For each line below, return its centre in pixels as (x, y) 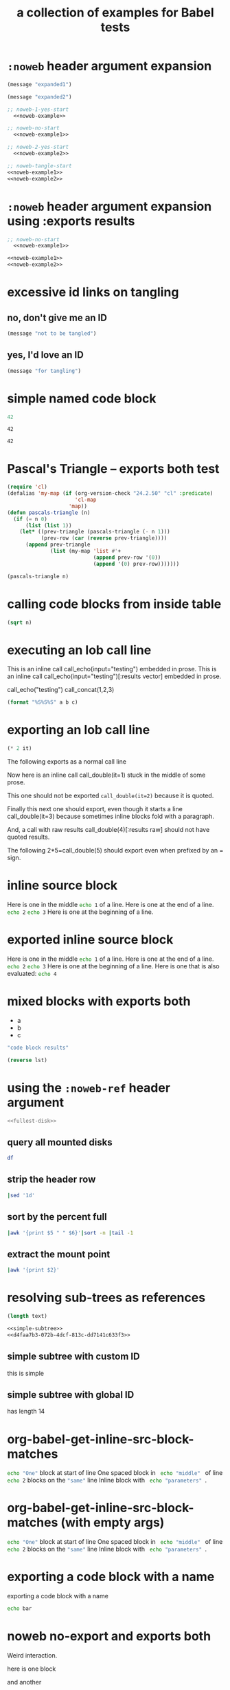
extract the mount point (59, 1254)
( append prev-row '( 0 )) (127, 557)
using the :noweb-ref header (89, 1088)
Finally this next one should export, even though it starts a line (95, 809)
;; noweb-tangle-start (39, 166)
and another (24, 1682)
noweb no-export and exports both (109, 1637)
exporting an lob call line (79, 730)
